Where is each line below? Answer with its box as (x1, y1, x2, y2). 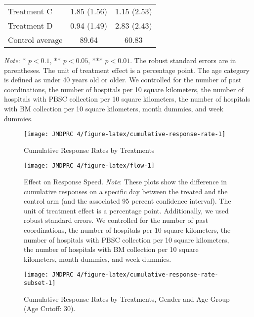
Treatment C (8, 5, 52, 17)
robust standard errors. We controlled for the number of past (24, 215, 209, 225)
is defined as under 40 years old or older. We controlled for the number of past (4, 74, 242, 85)
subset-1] (24, 280, 56, 287)
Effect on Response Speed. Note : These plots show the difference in (24, 176, 227, 187)
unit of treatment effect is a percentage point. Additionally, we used (24, 205, 229, 215)
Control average (8, 34, 63, 45)
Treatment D (8, 20, 53, 31)
